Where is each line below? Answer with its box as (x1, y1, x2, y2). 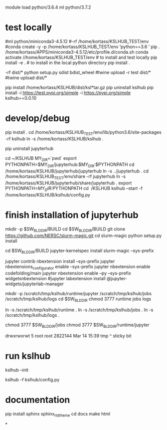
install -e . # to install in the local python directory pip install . (5, 60, 131, 66)
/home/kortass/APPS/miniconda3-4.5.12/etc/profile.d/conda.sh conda (5, 49, 149, 55)
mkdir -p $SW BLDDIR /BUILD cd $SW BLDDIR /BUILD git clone (5, 226, 126, 233)
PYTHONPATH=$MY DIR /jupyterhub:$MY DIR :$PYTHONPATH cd (5, 161, 135, 169)
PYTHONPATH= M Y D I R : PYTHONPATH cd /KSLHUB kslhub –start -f (5, 185, 143, 192)
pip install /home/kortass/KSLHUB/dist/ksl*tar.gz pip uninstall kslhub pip (5, 84, 154, 90)
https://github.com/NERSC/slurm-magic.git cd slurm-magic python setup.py (5, 233, 162, 239)
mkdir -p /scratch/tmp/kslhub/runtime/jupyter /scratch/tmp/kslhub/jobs (5, 291, 152, 297)
